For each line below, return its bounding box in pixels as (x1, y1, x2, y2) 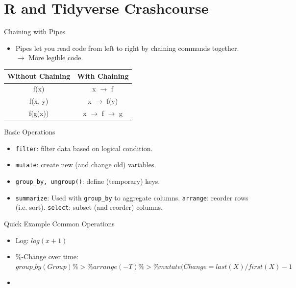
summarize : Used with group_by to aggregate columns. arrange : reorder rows (15, 192, 248, 202)
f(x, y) (29, 96, 49, 106)
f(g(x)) (28, 108, 49, 118)
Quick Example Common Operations (4, 218, 115, 228)
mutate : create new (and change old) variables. (15, 159, 156, 170)
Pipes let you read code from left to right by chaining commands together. (15, 43, 239, 53)
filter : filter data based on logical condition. (15, 143, 153, 153)
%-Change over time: (15, 251, 78, 262)
